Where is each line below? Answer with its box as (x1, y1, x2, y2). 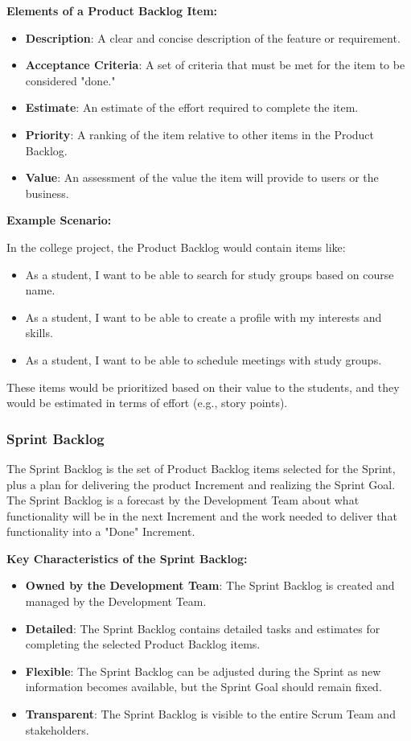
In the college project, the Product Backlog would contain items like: (6, 238, 346, 255)
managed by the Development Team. (25, 593, 207, 610)
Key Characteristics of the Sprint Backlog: (6, 550, 248, 566)
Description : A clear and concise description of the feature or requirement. (25, 29, 401, 46)
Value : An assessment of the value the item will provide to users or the (25, 169, 379, 186)
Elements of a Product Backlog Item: (6, 2, 218, 19)
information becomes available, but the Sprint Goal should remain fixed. (25, 678, 382, 695)
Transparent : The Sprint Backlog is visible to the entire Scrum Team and (25, 706, 396, 722)
